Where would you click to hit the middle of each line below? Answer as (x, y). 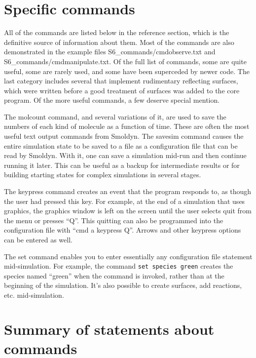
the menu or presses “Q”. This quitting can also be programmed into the (114, 220)
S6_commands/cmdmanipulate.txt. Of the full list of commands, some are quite (125, 61)
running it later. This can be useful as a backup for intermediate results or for (122, 165)
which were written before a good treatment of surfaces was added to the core (122, 90)
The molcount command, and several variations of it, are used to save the (115, 116)
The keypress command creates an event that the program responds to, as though (128, 191)
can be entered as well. (38, 239)
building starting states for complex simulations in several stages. (103, 175)
